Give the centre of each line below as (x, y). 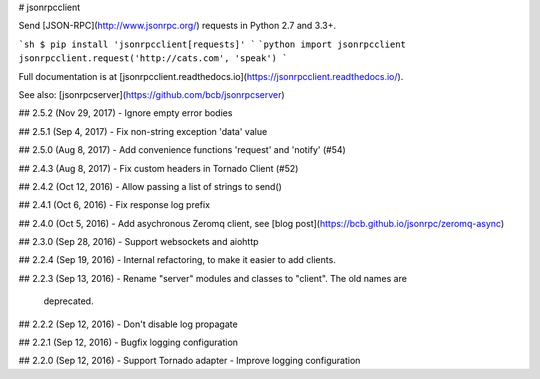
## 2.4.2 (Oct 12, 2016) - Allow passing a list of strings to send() (150, 186)
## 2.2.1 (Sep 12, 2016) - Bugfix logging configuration (128, 342)
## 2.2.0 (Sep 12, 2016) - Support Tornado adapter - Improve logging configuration (189, 361)
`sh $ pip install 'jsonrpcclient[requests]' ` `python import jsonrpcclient (212, 44)
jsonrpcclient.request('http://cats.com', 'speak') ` (153, 58)
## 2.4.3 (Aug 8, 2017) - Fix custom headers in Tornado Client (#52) (158, 168)
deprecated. (68, 301)
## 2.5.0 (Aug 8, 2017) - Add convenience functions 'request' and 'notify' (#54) (182, 150)
